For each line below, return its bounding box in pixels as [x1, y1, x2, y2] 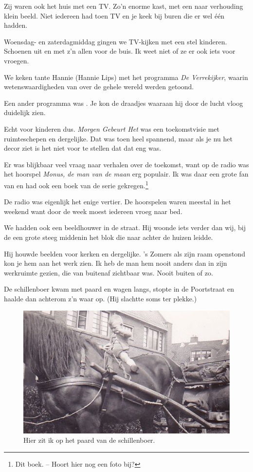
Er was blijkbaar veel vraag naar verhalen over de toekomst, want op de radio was [4, 159, 249, 169]
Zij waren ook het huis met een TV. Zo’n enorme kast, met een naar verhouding [4, 1, 243, 11]
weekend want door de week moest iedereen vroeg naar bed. [4, 206, 182, 216]
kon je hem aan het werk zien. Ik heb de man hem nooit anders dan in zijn [4, 258, 227, 268]
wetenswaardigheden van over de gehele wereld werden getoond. [4, 81, 194, 92]
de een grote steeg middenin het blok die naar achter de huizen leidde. [4, 232, 213, 242]
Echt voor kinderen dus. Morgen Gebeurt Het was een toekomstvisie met [4, 123, 219, 134]
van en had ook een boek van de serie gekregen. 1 [4, 178, 148, 190]
